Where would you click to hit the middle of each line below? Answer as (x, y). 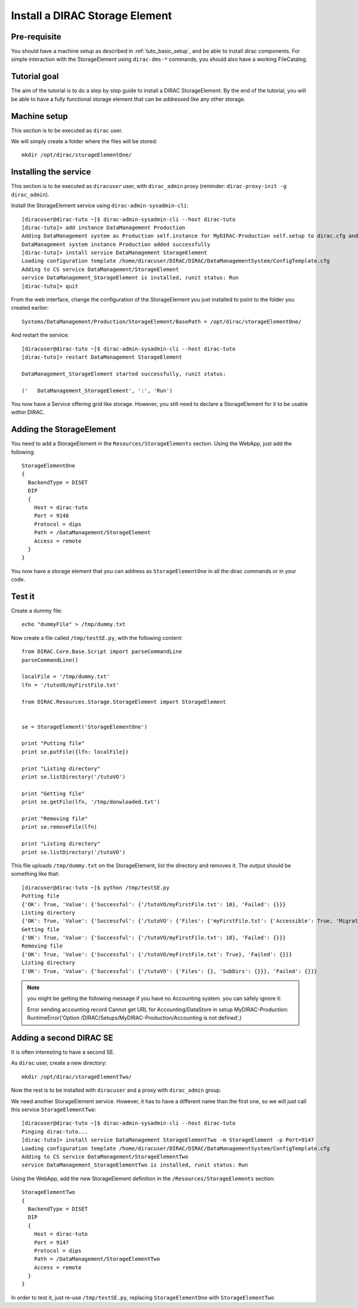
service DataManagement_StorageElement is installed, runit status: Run (130, 278)
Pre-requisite (36, 37)
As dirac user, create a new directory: (59, 1063)
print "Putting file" (53, 744)
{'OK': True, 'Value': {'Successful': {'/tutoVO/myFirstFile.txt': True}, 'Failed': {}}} (157, 954)
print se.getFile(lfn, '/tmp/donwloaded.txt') (91, 802)
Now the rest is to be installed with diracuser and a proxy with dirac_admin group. (116, 1090)
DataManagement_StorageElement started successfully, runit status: (124, 374)
